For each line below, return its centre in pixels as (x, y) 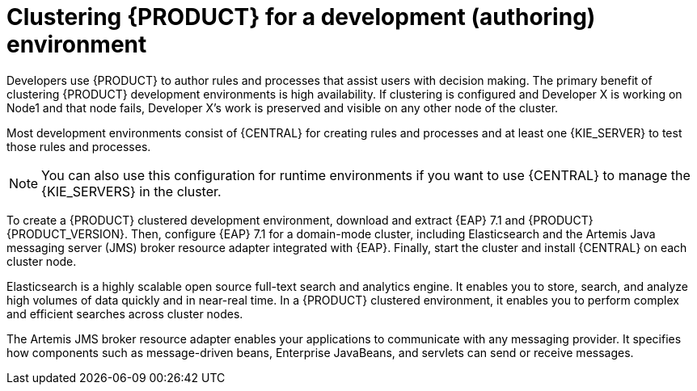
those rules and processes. (79, 146)
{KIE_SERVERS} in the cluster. (131, 191)
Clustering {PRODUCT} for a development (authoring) (301, 17)
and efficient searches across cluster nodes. (125, 313)
